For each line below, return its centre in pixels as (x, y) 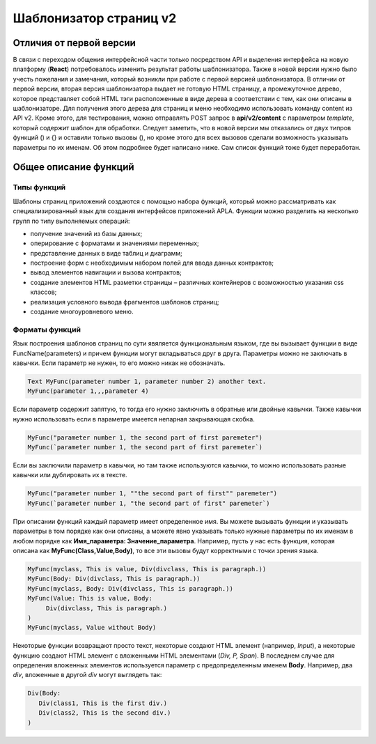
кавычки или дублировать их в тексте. (70, 475)
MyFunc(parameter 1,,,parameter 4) (88, 391)
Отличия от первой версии (74, 43)
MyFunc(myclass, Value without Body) (92, 628)
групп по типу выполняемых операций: (71, 221)
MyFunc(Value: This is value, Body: (90, 598)
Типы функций (39, 187)
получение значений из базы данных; (86, 233)
